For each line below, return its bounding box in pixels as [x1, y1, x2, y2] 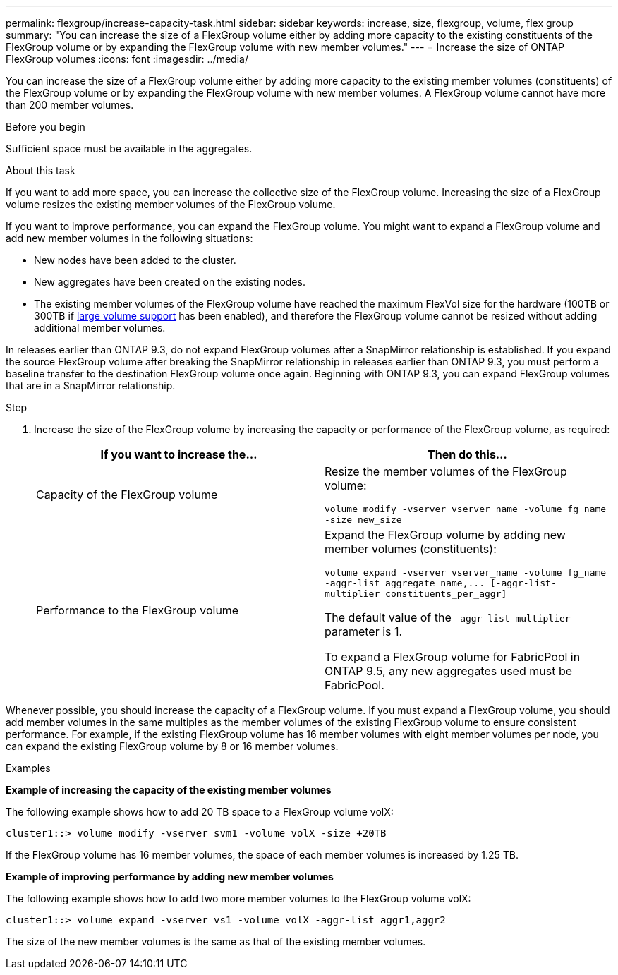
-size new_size [325, 514, 402, 525]
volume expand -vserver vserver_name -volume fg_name [325, 567, 607, 578]
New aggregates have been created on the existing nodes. [34, 276, 305, 288]
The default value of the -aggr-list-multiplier [325, 610, 571, 624]
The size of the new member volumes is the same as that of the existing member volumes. [6, 935, 426, 947]
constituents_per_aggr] [385, 588, 507, 599]
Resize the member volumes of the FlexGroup [325, 464, 567, 478]
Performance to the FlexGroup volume [36, 602, 239, 617]
